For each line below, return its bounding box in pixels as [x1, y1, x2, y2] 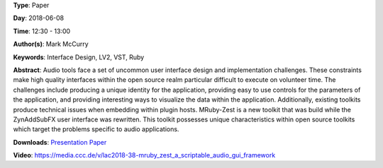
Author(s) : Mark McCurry [13, 40, 89, 49]
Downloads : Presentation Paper [13, 138, 107, 146]
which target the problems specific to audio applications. [13, 125, 179, 133]
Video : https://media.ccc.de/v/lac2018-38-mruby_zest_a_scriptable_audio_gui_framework [13, 151, 276, 160]
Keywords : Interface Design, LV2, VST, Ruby [13, 53, 145, 61]
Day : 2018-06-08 [13, 14, 65, 23]
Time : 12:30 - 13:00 [13, 27, 71, 35]
